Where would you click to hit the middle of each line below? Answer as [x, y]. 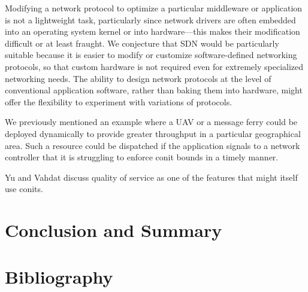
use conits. [24, 189]
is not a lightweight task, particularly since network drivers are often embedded [150, 19]
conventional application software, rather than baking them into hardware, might [154, 90]
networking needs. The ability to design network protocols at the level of [138, 78]
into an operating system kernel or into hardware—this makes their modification [153, 31]
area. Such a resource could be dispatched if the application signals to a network [153, 145]
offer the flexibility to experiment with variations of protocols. [119, 101]
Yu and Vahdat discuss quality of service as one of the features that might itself [151, 177]
